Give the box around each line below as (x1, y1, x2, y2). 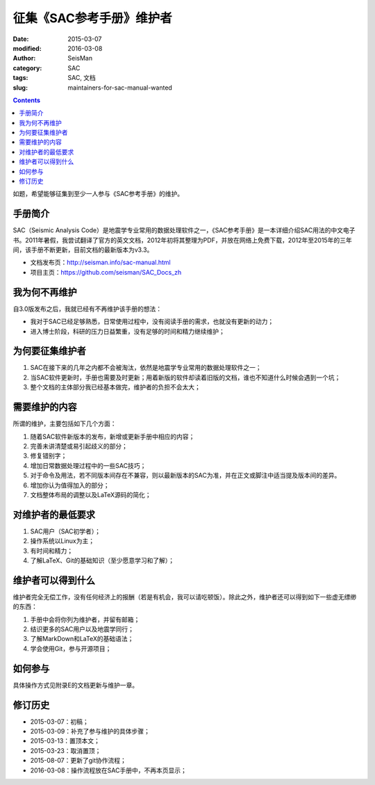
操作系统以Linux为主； (30, 537, 95, 545)
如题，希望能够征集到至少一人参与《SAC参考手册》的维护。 (12, 190, 184, 198)
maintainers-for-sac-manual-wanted (67, 83, 173, 92)
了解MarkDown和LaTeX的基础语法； (30, 635, 134, 643)
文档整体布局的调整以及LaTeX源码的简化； (30, 490, 152, 499)
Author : (12, 54, 36, 63)
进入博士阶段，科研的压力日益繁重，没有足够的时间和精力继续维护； (30, 327, 225, 335)
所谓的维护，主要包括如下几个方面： (12, 419, 117, 428)
